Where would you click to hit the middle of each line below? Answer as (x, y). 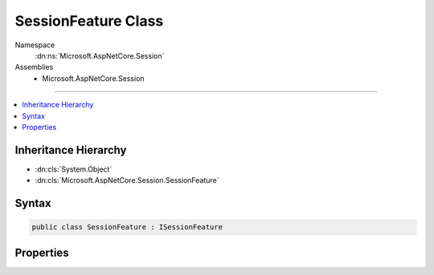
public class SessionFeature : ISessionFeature (127, 227)
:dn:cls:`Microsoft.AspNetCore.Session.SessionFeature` (127, 180)
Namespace (35, 45)
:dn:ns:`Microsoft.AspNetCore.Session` (100, 55)
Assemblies (34, 67)
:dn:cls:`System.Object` (74, 169)
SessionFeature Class (89, 21)
